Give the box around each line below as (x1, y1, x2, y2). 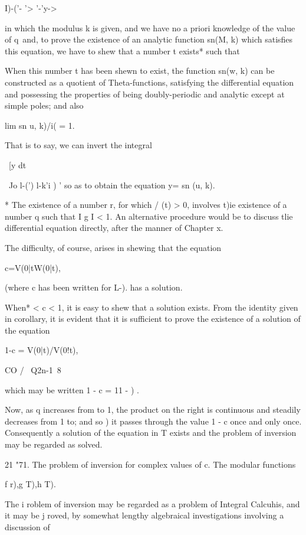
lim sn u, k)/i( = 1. (5, 119, 75, 131)
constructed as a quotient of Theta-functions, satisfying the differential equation (5, 76, 294, 88)
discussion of (5, 521, 50, 533)
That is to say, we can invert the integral (5, 139, 152, 151)
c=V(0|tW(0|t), (5, 261, 61, 273)
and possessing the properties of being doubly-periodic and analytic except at (5, 87, 285, 100)
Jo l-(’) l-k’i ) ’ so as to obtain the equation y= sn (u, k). (8, 178, 215, 191)
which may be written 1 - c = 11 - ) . (5, 383, 139, 396)
